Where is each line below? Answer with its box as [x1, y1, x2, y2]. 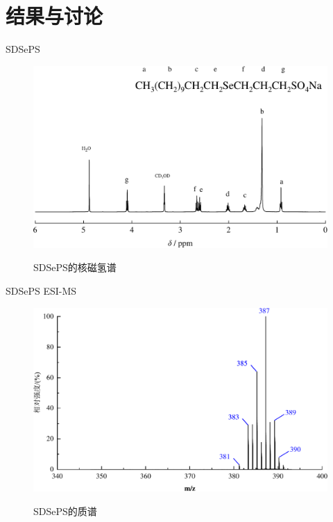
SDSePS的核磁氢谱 [33, 260, 117, 275]
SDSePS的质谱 [33, 503, 97, 518]
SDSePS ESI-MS [6, 284, 77, 297]
